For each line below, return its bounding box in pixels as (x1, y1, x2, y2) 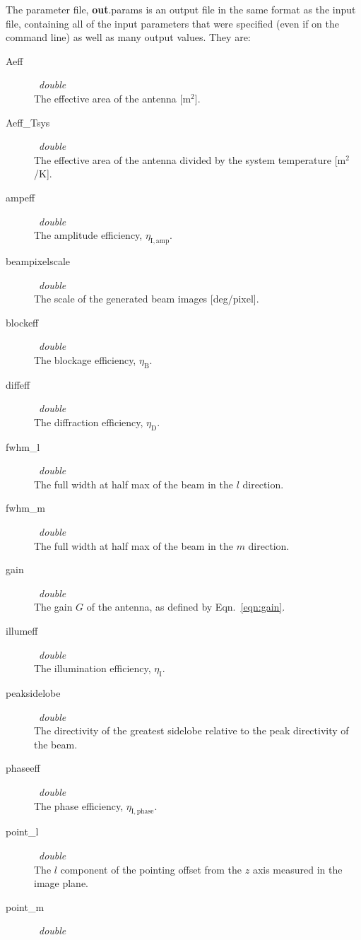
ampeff (6, 189, 35, 204)
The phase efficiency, (34, 798, 124, 813)
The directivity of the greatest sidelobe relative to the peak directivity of (34, 723, 349, 738)
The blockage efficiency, (34, 352, 136, 367)
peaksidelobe (6, 686, 61, 700)
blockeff (6, 315, 39, 329)
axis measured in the (252, 862, 343, 876)
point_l (6, 824, 39, 839)
